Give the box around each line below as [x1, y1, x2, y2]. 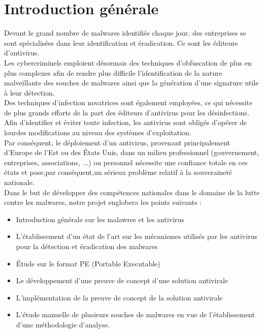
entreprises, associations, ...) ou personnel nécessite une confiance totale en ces [4, 157, 248, 167]
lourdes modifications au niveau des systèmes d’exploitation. [4, 127, 191, 138]
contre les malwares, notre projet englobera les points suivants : [4, 197, 202, 207]
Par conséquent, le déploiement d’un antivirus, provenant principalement [4, 137, 230, 147]
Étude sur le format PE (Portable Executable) [16, 258, 160, 268]
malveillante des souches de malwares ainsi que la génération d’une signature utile [4, 77, 259, 88]
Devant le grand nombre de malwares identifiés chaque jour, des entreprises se [4, 27, 246, 38]
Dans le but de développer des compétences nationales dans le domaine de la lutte [4, 187, 260, 197]
